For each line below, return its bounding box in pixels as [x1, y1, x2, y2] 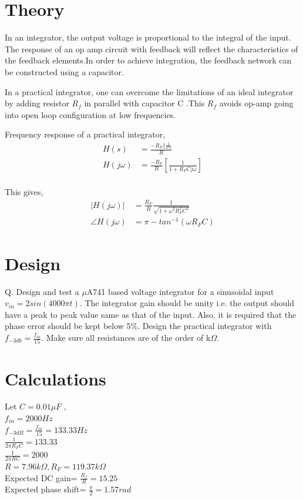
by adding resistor [5, 97, 69, 109]
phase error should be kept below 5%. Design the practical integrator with [5, 320, 272, 332]
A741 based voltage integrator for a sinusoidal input [86, 285, 274, 297]
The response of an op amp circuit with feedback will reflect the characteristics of [5, 42, 298, 55]
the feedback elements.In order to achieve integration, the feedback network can [5, 54, 292, 66]
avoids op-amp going [219, 97, 294, 109]
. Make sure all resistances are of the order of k [41, 331, 211, 343]
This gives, [5, 186, 43, 198]
